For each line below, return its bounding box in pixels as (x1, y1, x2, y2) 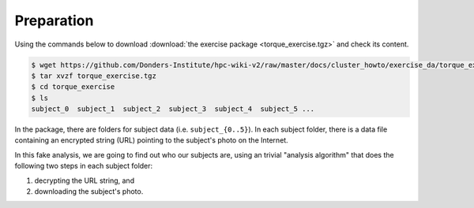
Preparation (14, 12, 94, 29)
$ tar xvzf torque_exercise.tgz (31, 71, 157, 80)
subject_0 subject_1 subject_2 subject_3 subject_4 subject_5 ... (31, 105, 315, 113)
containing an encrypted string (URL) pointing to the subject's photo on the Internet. (14, 136, 288, 145)
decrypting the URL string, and (34, 176, 134, 185)
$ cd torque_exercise (31, 83, 115, 91)
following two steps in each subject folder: (14, 162, 153, 171)
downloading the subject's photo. (34, 187, 144, 196)
